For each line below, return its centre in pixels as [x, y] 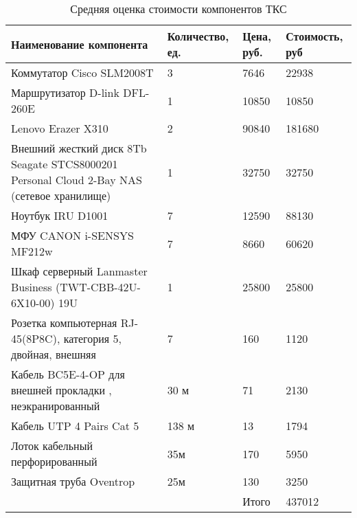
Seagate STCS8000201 [65, 164]
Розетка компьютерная [64, 323]
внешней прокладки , [61, 390]
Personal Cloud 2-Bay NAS [77, 180]
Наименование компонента [80, 44]
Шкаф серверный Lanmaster [79, 271]
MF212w [32, 251]
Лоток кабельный [52, 446]
